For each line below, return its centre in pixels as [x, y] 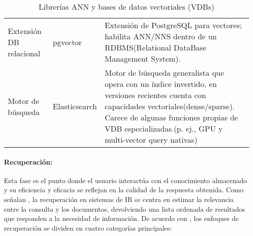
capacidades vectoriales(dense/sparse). [170, 106]
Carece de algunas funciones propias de [171, 117]
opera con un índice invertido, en [161, 84]
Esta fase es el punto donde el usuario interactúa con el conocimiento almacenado [126, 180]
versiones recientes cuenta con [155, 95]
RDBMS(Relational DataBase [156, 47]
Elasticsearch [75, 106]
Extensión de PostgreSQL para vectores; [173, 25]
